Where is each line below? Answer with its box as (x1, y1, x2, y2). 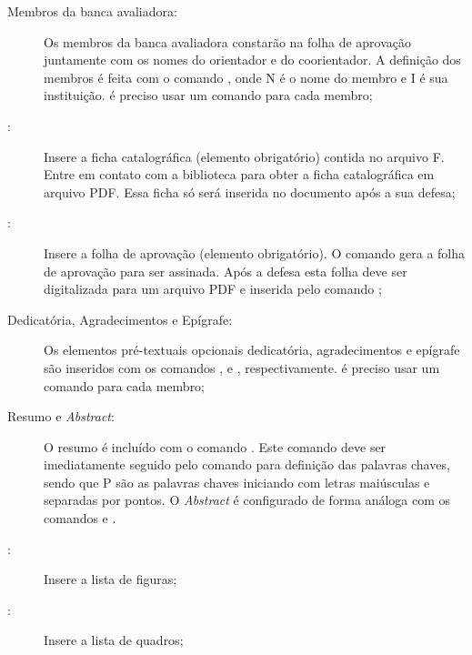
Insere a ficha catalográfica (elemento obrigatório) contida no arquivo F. (44, 146, 445, 166)
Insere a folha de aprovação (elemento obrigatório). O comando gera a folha (44, 243, 466, 262)
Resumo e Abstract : (7, 407, 115, 426)
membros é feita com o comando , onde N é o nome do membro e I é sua (44, 67, 448, 86)
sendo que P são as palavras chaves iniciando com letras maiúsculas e (44, 472, 430, 491)
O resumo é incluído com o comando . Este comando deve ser (44, 437, 387, 456)
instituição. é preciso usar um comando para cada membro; (44, 86, 373, 105)
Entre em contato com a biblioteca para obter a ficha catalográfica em (44, 165, 435, 184)
